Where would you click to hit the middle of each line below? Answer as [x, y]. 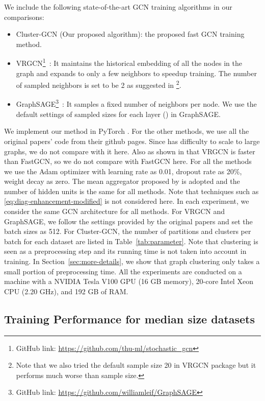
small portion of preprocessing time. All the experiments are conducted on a [123, 271]
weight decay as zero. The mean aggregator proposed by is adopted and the [122, 181]
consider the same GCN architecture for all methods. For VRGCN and [115, 211]
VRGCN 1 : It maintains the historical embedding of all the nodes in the [129, 62]
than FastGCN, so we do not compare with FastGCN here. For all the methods [128, 161]
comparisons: [24, 17]
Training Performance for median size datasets [130, 319]
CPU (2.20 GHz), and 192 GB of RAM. [66, 291]
